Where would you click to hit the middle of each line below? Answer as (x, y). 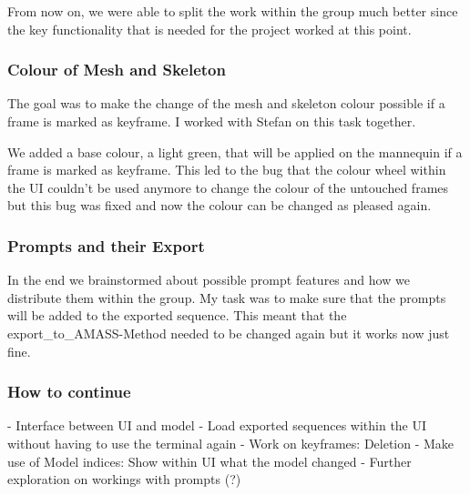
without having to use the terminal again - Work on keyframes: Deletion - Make (231, 443)
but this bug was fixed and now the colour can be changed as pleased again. (220, 205)
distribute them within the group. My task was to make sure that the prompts (227, 297)
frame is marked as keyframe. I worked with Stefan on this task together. (212, 121)
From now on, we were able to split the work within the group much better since (233, 11)
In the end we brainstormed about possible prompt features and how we (209, 280)
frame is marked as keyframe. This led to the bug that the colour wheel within (227, 170)
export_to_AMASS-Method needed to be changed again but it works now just (229, 333)
